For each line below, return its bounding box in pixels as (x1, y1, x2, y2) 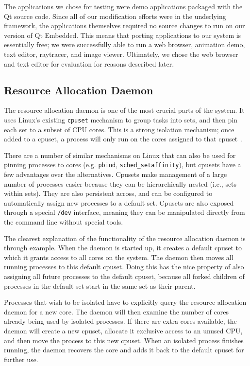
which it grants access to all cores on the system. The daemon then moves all (4, 252, 233, 262)
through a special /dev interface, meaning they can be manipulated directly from (4, 207, 245, 217)
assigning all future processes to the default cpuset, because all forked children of (4, 271, 245, 281)
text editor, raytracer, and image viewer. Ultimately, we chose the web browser (4, 49, 238, 59)
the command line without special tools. (4, 217, 123, 227)
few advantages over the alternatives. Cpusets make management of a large (4, 169, 227, 179)
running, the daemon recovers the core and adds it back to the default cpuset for (4, 345, 244, 355)
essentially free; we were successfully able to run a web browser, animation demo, (4, 39, 245, 50)
